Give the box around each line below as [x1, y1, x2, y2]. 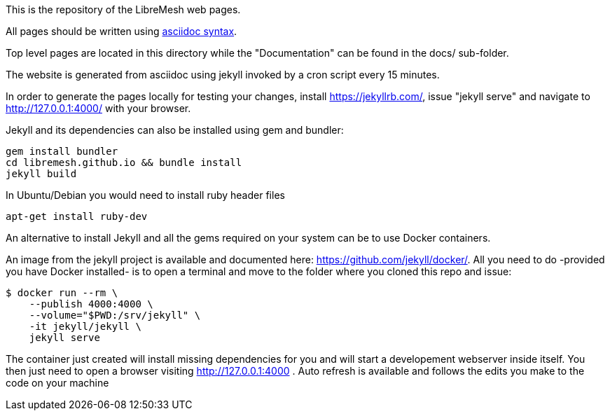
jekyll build [6, 168, 77, 179]
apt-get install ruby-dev [6, 211, 148, 222]
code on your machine [6, 377, 109, 389]
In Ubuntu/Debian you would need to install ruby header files [6, 189, 285, 201]
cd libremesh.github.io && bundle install [6, 157, 242, 168]
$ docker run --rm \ [6, 287, 118, 298]
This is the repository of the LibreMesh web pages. [6, 4, 241, 15]
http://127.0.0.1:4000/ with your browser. [6, 102, 191, 114]
